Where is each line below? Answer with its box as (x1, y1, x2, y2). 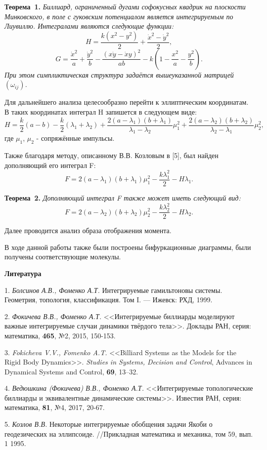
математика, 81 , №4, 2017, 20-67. (4, 402, 105, 412)
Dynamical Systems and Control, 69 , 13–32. (4, 366, 138, 376)
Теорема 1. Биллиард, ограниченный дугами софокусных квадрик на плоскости (4, 1, 246, 11)
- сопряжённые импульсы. (36, 133, 115, 143)
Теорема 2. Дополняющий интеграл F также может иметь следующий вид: (4, 193, 241, 203)
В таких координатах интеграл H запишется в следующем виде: (4, 107, 197, 117)
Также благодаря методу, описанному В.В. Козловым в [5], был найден (4, 150, 219, 161)
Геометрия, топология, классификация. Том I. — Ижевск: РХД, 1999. (4, 294, 213, 305)
